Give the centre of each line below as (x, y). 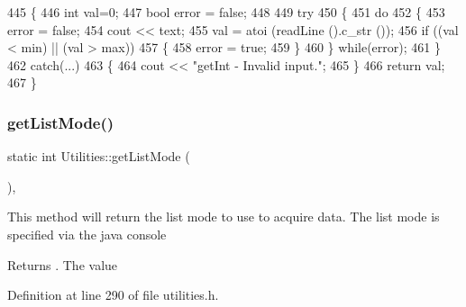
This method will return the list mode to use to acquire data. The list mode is (224, 217)
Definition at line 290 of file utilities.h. (113, 295)
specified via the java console (87, 234)
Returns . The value (63, 264)
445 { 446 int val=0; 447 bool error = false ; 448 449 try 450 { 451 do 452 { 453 (226, 12)
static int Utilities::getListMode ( (99, 156)
